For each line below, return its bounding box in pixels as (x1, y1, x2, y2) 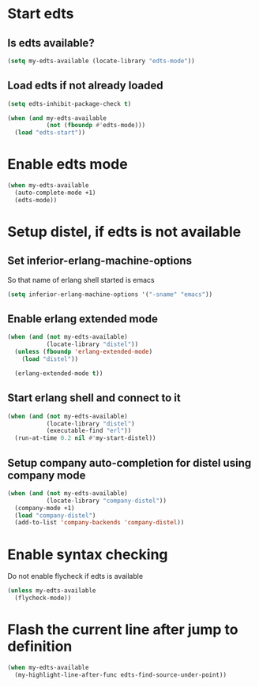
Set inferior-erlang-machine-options (7, 254, 193, 268)
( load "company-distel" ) (14, 511, 96, 520)
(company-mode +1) (14, 504, 76, 512)
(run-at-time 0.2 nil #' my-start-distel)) (14, 434, 156, 442)
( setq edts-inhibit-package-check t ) (7, 99, 132, 107)
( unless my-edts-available (7, 587, 96, 595)
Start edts (7, 5, 74, 23)
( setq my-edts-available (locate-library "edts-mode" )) (7, 57, 195, 65)
